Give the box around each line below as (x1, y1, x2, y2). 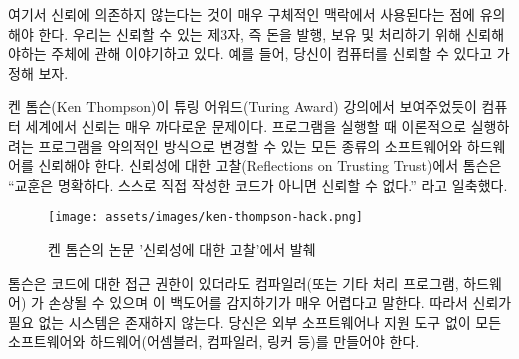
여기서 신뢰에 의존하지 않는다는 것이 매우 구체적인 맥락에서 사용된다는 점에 (8, 4, 475, 24)
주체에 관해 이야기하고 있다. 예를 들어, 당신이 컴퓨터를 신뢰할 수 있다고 (51, 43, 493, 64)
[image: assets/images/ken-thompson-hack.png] (48, 210, 363, 225)
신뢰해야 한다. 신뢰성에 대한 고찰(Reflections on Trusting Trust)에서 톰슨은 (38, 155, 502, 176)
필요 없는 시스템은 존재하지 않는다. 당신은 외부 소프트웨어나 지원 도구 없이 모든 (8, 311, 502, 332)
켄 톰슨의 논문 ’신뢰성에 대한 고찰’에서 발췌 (48, 239, 316, 259)
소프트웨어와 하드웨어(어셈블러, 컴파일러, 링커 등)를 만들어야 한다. (8, 331, 420, 352)
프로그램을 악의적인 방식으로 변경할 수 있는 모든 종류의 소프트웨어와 (38, 135, 463, 156)
